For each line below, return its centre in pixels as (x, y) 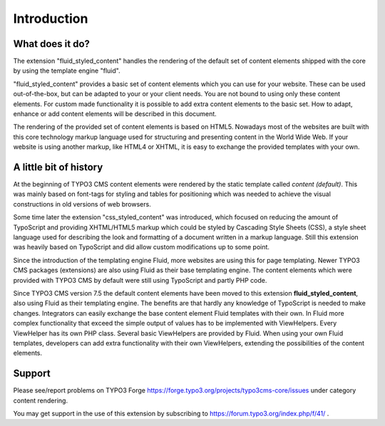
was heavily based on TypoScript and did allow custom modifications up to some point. (142, 247)
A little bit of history (58, 167)
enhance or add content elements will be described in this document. (115, 114)
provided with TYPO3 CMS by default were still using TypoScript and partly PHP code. (140, 280)
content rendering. (40, 400)
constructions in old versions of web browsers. (82, 204)
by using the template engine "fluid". (67, 71)
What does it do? (52, 44)
